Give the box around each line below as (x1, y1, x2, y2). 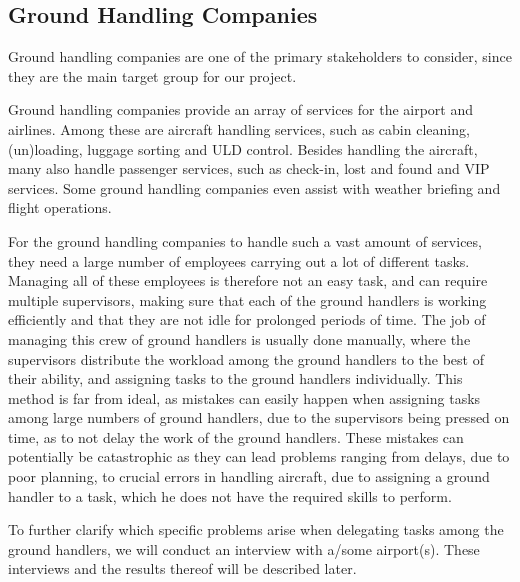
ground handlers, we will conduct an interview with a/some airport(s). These (8, 538, 480, 559)
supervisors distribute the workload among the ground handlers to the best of (8, 348, 484, 369)
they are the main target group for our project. (8, 65, 297, 86)
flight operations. (8, 197, 112, 218)
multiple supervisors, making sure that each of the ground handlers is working (8, 289, 487, 310)
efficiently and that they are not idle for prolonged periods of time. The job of (8, 309, 486, 330)
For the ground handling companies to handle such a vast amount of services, (8, 230, 482, 251)
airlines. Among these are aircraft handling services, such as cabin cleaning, (8, 118, 470, 139)
